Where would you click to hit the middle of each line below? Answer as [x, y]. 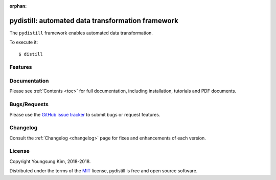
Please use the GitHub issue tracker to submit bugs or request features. [85, 114]
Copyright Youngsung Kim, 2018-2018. [50, 161]
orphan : [18, 6]
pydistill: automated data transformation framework [94, 21]
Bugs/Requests [29, 104]
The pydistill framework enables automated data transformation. [81, 33]
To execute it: [24, 42]
